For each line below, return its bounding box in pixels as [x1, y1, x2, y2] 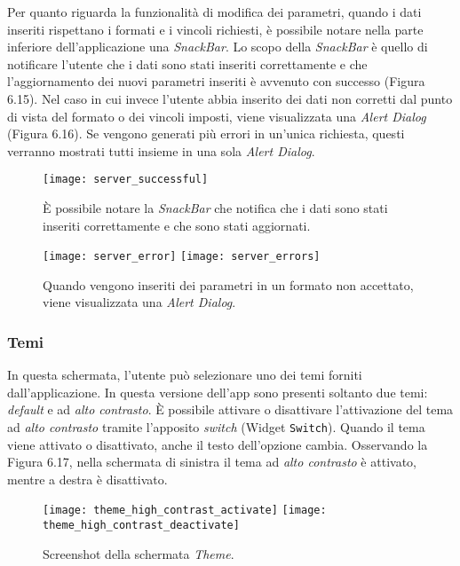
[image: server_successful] [43, 173, 209, 186]
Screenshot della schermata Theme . [43, 544, 234, 562]
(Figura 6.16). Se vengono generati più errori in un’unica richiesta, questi [7, 124, 405, 143]
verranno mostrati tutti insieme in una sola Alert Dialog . [7, 141, 315, 160]
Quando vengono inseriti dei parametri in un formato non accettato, [43, 275, 414, 294]
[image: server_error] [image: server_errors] [43, 250, 321, 263]
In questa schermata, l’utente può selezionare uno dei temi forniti [7, 366, 362, 384]
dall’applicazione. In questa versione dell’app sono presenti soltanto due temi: [7, 382, 428, 401]
